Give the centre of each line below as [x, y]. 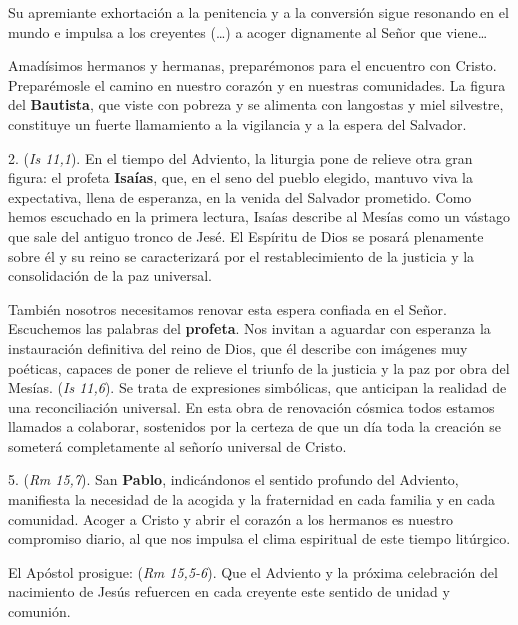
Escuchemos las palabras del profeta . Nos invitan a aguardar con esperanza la [249, 328]
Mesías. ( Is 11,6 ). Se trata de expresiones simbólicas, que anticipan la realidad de [257, 387]
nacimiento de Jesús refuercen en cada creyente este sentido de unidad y [229, 591]
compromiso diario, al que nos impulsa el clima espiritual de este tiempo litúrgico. [259, 538]
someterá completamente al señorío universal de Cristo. [177, 445]
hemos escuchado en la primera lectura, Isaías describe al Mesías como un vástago [259, 216]
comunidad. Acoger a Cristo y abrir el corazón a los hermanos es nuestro [231, 518]
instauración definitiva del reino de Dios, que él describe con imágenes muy [238, 347]
